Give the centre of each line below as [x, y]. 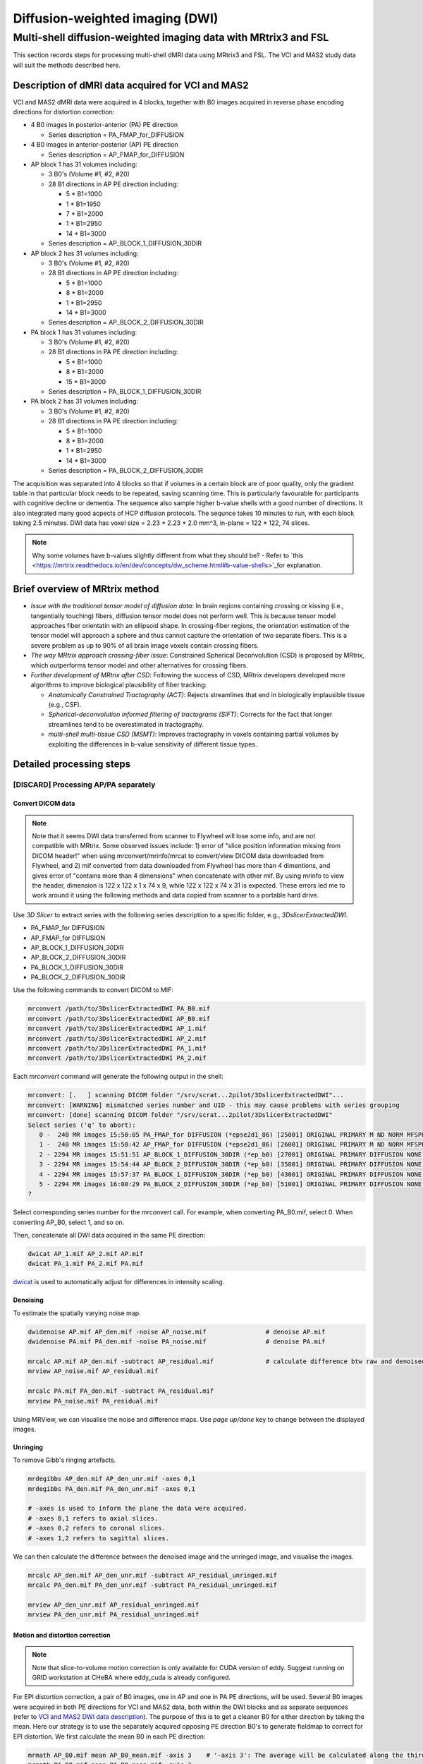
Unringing [28, 1447]
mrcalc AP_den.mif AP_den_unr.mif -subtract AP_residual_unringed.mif [153, 1575]
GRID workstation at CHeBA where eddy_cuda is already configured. [131, 1677]
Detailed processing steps [72, 765]
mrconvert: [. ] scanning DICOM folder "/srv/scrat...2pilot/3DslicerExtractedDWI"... [186, 1095]
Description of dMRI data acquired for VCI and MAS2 [131, 85]
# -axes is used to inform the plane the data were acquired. [137, 1509]
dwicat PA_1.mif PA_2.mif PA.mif [86, 1264]
